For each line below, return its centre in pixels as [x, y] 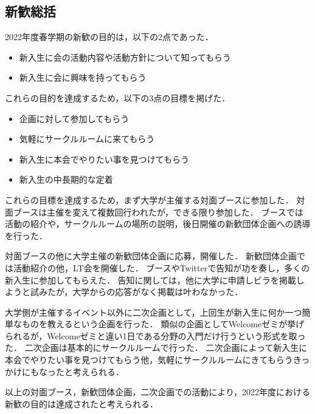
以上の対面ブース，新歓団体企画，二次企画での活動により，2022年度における [158, 392]
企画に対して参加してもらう [74, 118]
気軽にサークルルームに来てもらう [87, 139]
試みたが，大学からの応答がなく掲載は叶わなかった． [137, 292]
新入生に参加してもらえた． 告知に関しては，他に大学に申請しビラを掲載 [151, 280]
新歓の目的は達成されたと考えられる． [81, 403]
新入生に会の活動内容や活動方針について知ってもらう [125, 57]
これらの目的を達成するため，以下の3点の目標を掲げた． [118, 97]
